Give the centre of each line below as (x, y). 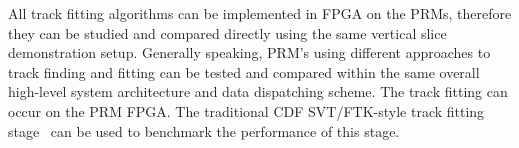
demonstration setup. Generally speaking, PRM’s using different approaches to (249, 52)
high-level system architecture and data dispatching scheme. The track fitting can (258, 91)
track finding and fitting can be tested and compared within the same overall (244, 71)
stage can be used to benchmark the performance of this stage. (204, 130)
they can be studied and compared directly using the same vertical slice (227, 32)
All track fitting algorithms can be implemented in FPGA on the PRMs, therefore (260, 13)
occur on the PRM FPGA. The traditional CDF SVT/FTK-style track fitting (246, 110)
